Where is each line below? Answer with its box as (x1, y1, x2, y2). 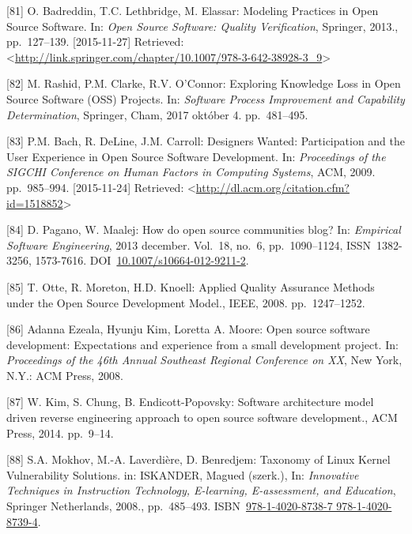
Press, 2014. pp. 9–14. (6, 424, 114, 441)
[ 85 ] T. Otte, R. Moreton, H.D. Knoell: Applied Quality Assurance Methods (6, 278, 375, 295)
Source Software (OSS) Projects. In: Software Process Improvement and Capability (6, 90, 405, 107)
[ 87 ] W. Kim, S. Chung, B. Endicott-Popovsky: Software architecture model (6, 393, 374, 410)
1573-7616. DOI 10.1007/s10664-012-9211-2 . (35, 252, 249, 269)
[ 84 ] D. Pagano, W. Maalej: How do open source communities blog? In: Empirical (6, 221, 401, 238)
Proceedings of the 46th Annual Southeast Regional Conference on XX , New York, (6, 352, 403, 368)
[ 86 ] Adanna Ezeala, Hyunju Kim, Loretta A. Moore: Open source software (6, 321, 370, 337)
